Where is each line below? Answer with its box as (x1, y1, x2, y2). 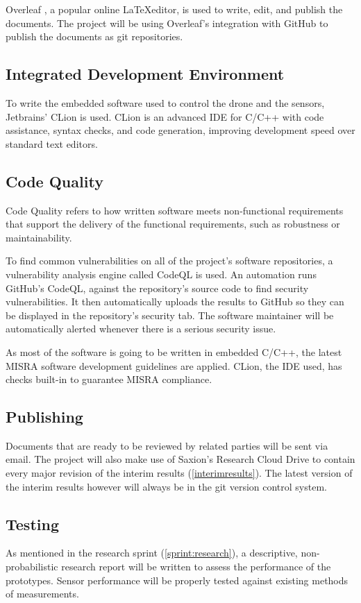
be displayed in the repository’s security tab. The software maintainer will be (6, 307, 334, 322)
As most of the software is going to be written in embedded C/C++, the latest (6, 344, 342, 359)
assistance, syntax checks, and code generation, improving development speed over (6, 123, 355, 137)
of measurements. (6, 586, 79, 601)
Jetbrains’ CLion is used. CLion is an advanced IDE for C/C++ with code (6, 109, 324, 124)
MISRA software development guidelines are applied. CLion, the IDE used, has (6, 358, 342, 373)
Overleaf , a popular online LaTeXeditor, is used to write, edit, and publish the (6, 2, 343, 16)
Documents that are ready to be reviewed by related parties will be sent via (6, 438, 328, 452)
